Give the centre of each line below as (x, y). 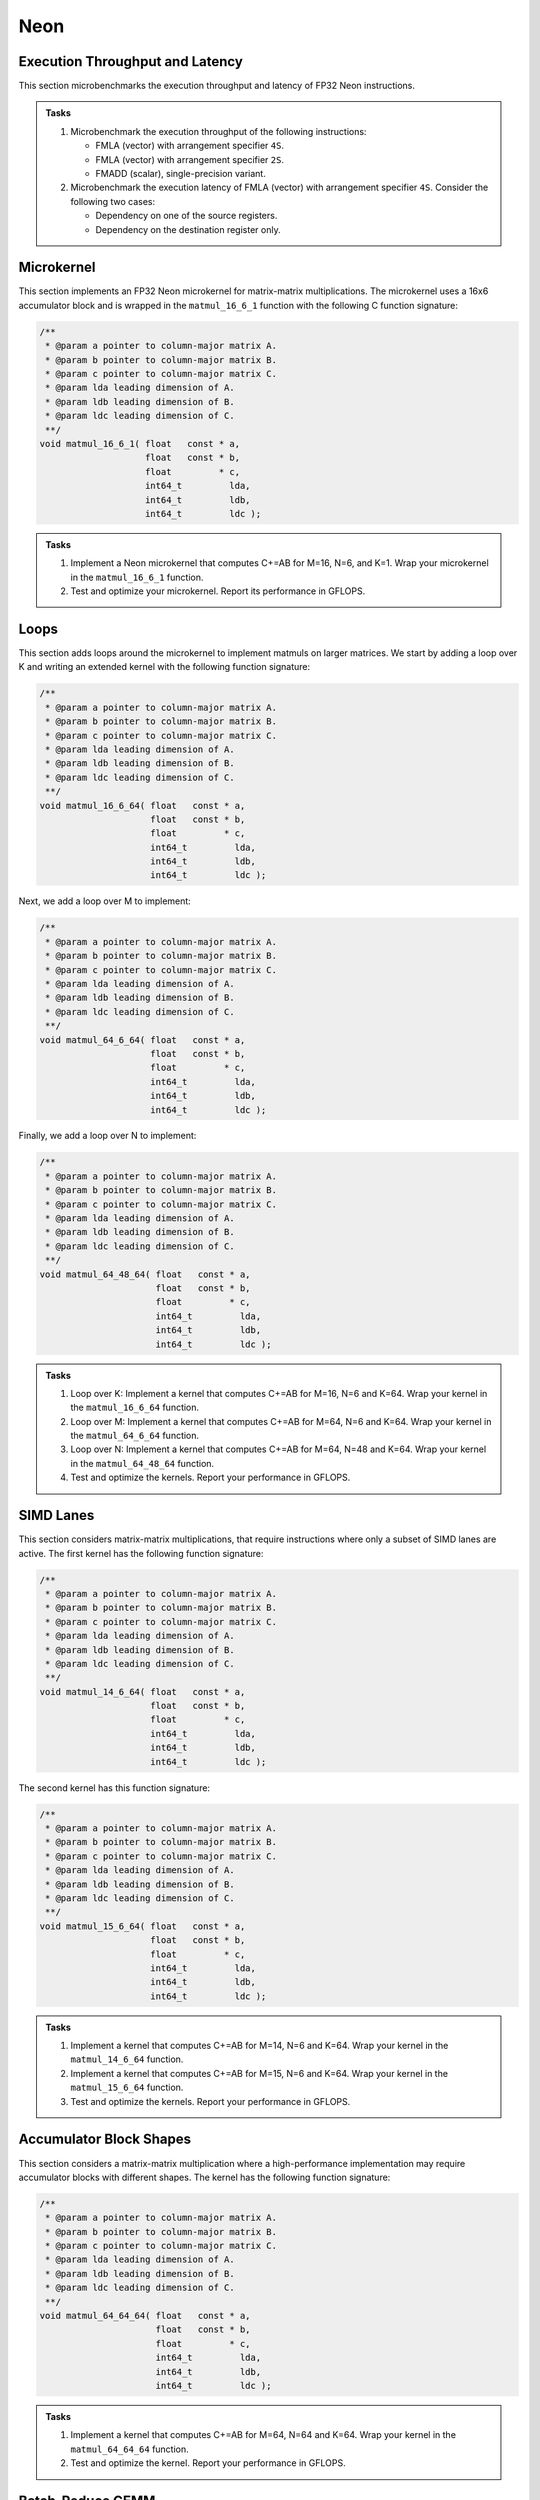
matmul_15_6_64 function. (127, 2087)
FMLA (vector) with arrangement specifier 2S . (190, 159)
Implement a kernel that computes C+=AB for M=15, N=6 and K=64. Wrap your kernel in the (259, 2073)
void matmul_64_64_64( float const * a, (145, 2316)
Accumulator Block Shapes (105, 2139)
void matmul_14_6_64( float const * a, (142, 1691)
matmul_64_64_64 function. (129, 2449)
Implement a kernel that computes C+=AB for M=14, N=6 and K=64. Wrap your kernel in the (259, 2046)
